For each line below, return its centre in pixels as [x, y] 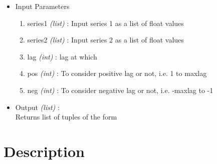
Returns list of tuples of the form [66, 117]
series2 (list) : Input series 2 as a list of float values [105, 40]
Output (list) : [37, 107]
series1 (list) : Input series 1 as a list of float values [105, 23]
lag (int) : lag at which [62, 56]
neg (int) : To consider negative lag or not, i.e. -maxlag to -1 [120, 90]
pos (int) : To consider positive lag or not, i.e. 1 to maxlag [117, 73]
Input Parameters [42, 6]
